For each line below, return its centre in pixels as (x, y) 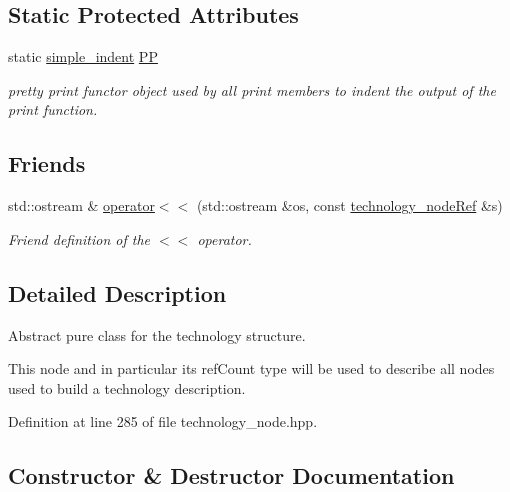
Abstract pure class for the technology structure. (157, 334)
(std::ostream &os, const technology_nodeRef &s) (349, 205)
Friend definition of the (79, 238)
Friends (47, 163)
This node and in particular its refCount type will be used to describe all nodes (251, 368)
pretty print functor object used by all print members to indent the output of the (252, 89)
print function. (53, 109)
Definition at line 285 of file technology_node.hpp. (163, 421)
